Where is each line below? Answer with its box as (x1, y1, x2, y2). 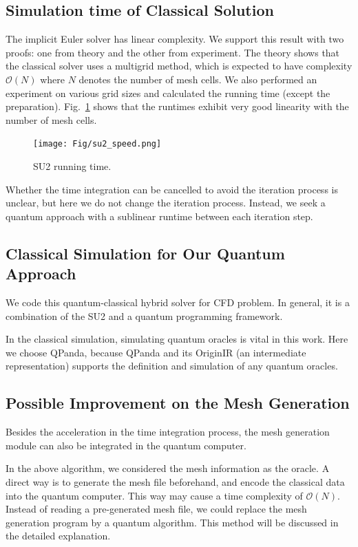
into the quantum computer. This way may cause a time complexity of (6, 488, 303, 502)
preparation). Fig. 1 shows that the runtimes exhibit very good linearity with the (6, 99, 349, 114)
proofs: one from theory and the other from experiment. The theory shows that (6, 45, 340, 59)
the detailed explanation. (6, 528, 111, 543)
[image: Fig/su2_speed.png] (33, 139, 162, 149)
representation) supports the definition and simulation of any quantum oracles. (6, 358, 338, 373)
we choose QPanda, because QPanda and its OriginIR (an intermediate (6, 345, 306, 359)
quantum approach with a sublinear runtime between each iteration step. (6, 208, 313, 223)
